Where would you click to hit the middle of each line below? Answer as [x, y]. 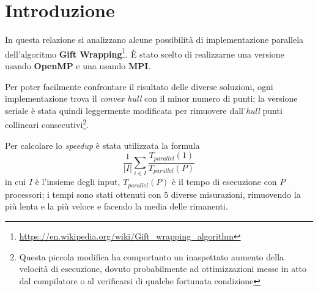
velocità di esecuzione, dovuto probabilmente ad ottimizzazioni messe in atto [163, 269]
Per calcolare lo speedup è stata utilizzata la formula [102, 145]
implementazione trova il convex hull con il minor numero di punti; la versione [151, 98]
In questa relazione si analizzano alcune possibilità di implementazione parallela [154, 40]
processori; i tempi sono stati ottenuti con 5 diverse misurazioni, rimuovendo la [153, 194]
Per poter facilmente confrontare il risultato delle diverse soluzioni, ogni [139, 86]
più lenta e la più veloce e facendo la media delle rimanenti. [116, 206]
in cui [16, 182]
